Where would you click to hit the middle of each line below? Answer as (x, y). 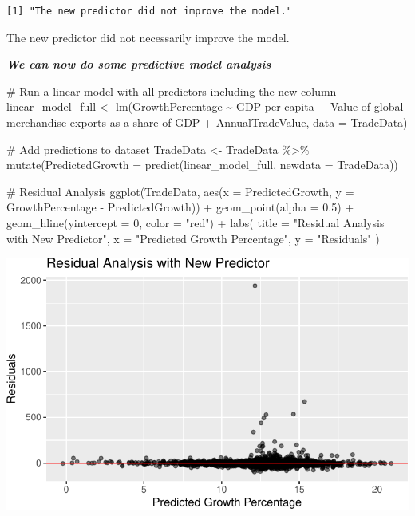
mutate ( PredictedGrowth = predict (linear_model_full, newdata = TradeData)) (202, 165)
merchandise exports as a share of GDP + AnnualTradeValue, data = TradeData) (207, 122)
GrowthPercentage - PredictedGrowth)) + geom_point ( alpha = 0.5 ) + (180, 207)
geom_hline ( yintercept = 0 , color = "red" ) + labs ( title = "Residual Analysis (196, 222)
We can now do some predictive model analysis (139, 64)
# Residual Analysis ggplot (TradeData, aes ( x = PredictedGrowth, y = (180, 191)
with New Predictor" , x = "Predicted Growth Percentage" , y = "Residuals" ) (193, 238)
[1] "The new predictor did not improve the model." (149, 11)
